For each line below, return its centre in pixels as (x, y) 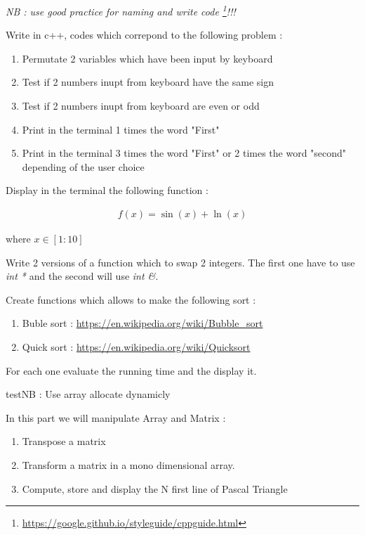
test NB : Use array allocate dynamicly (88, 394)
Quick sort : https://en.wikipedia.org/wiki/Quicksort (136, 347)
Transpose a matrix (64, 441)
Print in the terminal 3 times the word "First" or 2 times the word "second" (184, 153)
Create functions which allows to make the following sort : (131, 299)
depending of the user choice (83, 166)
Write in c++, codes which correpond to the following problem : (144, 35)
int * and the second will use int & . (82, 276)
